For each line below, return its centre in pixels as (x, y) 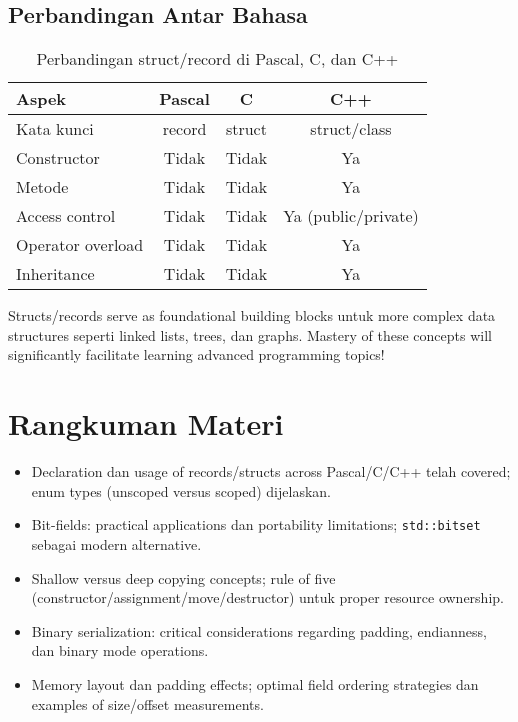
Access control (66, 216)
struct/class (351, 129)
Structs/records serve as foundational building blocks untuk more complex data (252, 315)
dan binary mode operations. (120, 650)
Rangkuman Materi (146, 423)
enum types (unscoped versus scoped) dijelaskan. (181, 490)
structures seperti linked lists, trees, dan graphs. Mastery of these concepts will (250, 334)
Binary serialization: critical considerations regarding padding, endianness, (259, 630)
